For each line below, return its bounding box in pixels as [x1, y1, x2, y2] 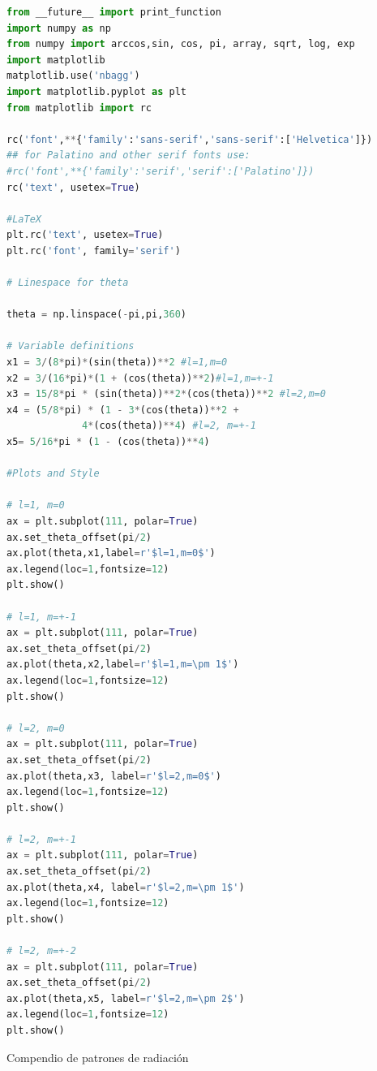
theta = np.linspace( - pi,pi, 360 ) [6, 309, 186, 321]
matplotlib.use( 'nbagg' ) [6, 70, 140, 82]
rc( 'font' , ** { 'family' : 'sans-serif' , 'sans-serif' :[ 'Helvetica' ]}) [6, 133, 373, 145]
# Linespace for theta [6, 277, 129, 289]
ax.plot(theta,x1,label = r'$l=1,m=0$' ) [6, 547, 216, 559]
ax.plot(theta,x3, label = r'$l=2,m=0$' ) [6, 770, 221, 782]
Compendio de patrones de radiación [6, 1048, 189, 1065]
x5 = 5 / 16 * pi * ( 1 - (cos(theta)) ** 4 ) [6, 436, 210, 448]
